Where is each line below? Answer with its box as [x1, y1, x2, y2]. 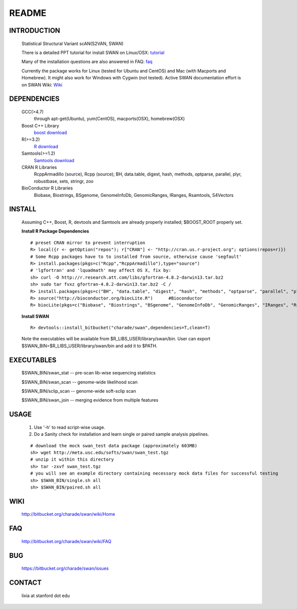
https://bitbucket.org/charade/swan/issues [21, 565, 109, 571]
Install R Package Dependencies [21, 228, 89, 234]
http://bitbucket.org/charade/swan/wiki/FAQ [21, 538, 111, 544]
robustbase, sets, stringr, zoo [34, 178, 94, 184]
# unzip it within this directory [30, 457, 114, 462]
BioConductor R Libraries [21, 185, 73, 191]
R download [34, 143, 58, 149]
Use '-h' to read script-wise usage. [34, 424, 105, 430]
